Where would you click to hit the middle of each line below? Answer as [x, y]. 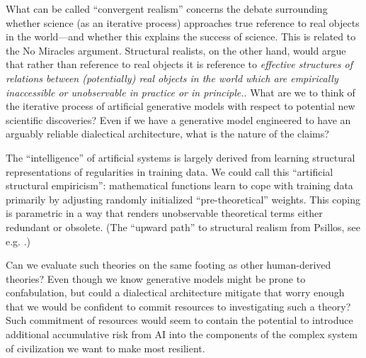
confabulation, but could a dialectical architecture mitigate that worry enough [175, 292]
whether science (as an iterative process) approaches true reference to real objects [183, 22]
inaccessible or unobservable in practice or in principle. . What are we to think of [181, 92]
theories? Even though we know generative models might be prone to [156, 278]
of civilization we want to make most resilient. [105, 348]
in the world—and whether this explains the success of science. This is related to [181, 37]
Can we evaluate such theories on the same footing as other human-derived [168, 265]
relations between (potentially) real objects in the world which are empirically [172, 78]
